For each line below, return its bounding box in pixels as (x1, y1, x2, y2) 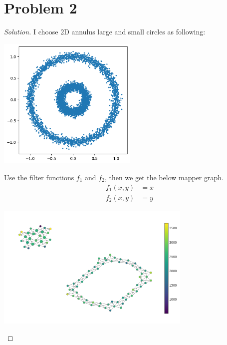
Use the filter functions (4, 172, 74, 182)
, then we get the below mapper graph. (104, 172, 224, 182)
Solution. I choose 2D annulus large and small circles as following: (4, 26, 206, 37)
